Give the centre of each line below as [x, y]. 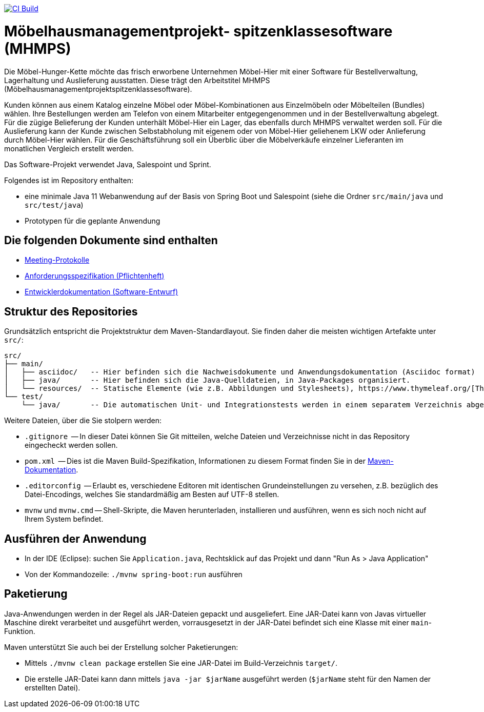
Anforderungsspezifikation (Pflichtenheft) [95, 276]
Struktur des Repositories [71, 311]
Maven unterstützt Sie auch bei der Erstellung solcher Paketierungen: [121, 647]
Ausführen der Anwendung [75, 539]
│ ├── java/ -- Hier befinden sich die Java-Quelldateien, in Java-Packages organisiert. [207, 380]
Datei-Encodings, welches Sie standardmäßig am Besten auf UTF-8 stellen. [152, 495]
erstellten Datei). [53, 687]
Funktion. [20, 631]
